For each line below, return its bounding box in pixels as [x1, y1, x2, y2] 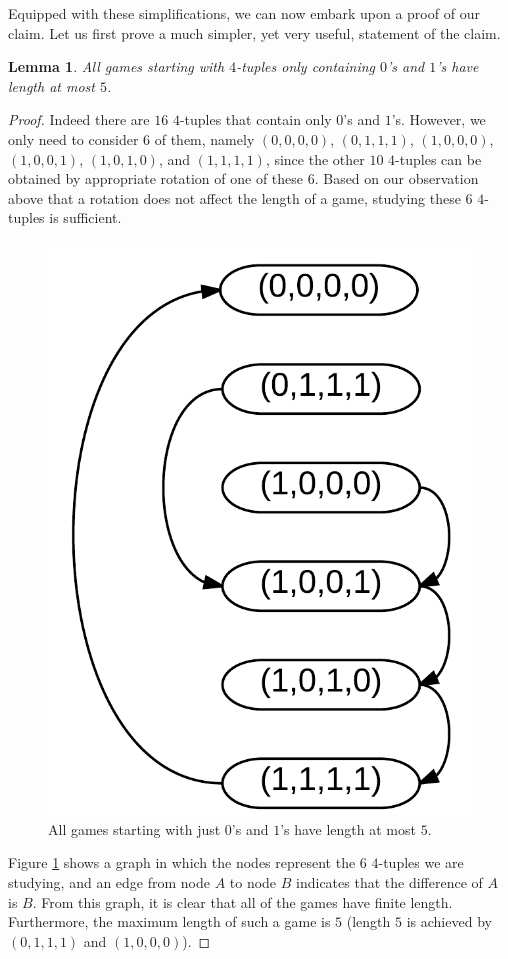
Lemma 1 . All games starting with [8, 56, 225, 77]
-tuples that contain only [179, 109, 332, 130]
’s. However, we [391, 109, 486, 130]
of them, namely [154, 128, 255, 149]
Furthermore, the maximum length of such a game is [8, 911, 331, 932]
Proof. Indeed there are [8, 109, 150, 130]
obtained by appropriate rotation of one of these [8, 168, 304, 189]
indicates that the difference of [296, 871, 483, 892]
